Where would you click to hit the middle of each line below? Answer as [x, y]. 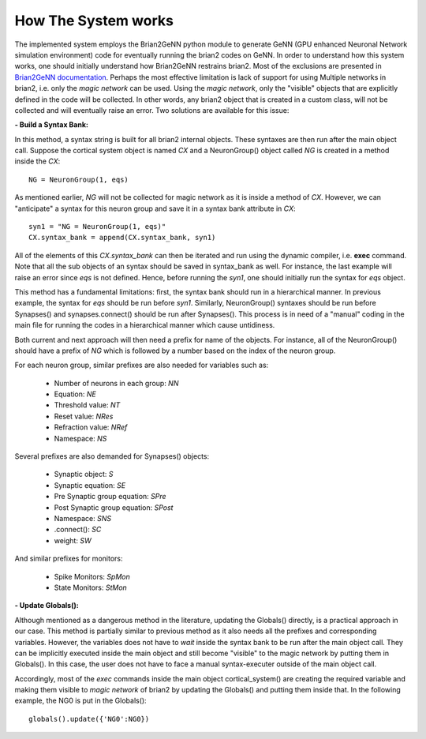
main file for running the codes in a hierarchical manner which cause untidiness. [145, 325]
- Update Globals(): [47, 606]
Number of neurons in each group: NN [116, 383]
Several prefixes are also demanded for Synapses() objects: [112, 456]
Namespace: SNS [83, 518]
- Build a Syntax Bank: [51, 125]
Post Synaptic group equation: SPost [114, 507]
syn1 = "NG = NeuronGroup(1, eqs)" [97, 227]
